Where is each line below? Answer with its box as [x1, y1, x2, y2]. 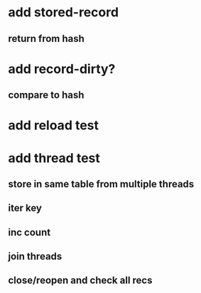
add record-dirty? [8, 61, 116, 77]
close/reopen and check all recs [8, 275, 153, 287]
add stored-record [8, 4, 119, 21]
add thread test [8, 150, 100, 166]
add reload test [8, 118, 99, 133]
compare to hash [8, 89, 85, 101]
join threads [8, 250, 63, 262]
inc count [8, 226, 51, 238]
